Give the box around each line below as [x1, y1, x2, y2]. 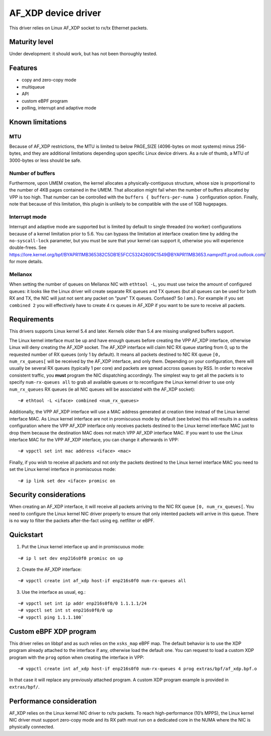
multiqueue [21, 84, 45, 90]
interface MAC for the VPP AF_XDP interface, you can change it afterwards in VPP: [9, 436, 179, 442]
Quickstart [9, 530, 43, 539]
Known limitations [9, 117, 67, 126]
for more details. [9, 259, 43, 265]
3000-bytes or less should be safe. [9, 157, 82, 163]
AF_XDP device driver [9, 7, 102, 18]
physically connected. [9, 724, 55, 730]
